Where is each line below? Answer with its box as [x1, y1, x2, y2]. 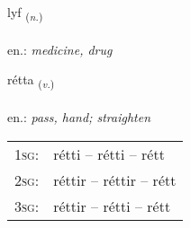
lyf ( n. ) [7, 3, 43, 23]
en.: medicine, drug [7, 39, 113, 58]
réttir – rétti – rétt [53, 195, 171, 216]
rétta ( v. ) [7, 70, 55, 92]
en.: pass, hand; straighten [7, 108, 151, 127]
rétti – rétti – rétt [53, 143, 165, 164]
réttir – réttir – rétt [53, 169, 176, 190]
